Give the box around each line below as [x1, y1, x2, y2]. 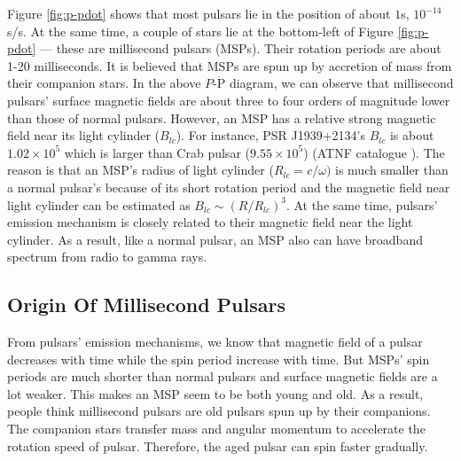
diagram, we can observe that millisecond [229, 74, 454, 92]
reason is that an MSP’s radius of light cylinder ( [7, 160, 274, 179]
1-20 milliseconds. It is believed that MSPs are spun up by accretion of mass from [7, 56, 452, 74]
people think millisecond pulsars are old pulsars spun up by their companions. [7, 402, 431, 420]
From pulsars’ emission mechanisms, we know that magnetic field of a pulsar [7, 332, 423, 351]
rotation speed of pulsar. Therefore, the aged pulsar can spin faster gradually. [7, 436, 428, 455]
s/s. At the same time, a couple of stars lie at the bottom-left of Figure [7, 21, 394, 40]
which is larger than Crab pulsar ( [64, 143, 250, 161]
